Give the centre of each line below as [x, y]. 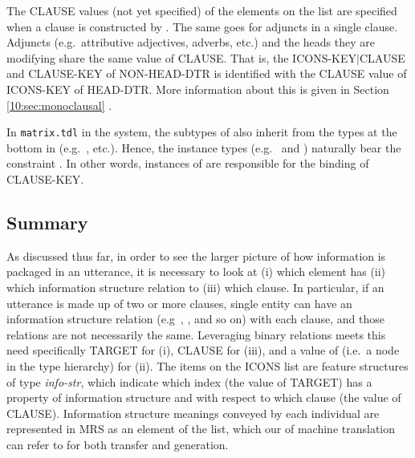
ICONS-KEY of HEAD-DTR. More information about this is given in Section [198, 89]
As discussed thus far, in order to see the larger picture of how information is [196, 255]
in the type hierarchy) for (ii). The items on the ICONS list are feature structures [207, 365]
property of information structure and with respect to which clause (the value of [204, 397]
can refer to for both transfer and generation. [118, 444]
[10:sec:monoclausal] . [59, 105]
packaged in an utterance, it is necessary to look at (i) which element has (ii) [196, 272]
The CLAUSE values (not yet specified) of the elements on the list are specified [202, 10]
